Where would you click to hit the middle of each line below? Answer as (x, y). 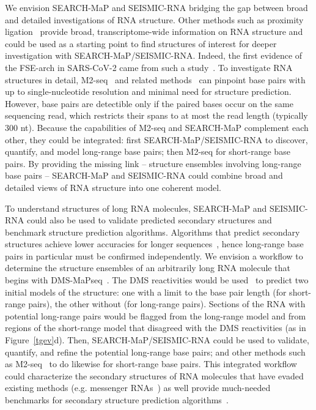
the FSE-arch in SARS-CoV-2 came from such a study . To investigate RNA (149, 67)
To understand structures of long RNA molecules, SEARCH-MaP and (136, 208)
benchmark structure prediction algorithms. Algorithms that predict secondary (152, 232)
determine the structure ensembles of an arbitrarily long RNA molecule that (148, 268)
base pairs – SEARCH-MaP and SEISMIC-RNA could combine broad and (144, 175)
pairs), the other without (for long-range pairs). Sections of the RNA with (167, 304)
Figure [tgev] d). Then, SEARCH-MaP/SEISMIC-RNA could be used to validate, (157, 340)
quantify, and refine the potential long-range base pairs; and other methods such (155, 352)
